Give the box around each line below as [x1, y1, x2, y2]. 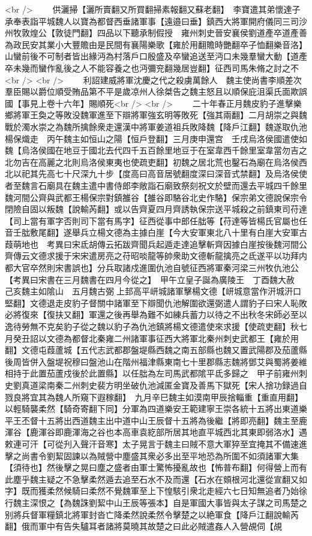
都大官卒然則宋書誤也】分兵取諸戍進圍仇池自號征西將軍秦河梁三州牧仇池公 [5, 261, 299, 274]
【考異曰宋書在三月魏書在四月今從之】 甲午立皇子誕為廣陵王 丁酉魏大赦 [5, 273, 295, 285]
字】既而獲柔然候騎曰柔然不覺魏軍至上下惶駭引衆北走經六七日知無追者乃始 [5, 484, 299, 497]
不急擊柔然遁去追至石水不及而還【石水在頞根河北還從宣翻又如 [63, 472, 307, 485]
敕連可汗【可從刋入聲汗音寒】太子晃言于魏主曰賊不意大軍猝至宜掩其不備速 [5, 437, 299, 450]
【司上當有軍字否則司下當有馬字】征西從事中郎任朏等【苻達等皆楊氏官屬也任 [5, 214, 307, 227]
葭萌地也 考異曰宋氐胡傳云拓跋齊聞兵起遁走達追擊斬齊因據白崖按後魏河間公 [5, 237, 307, 250]
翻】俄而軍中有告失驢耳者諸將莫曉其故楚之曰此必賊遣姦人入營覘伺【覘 [5, 520, 282, 532]
